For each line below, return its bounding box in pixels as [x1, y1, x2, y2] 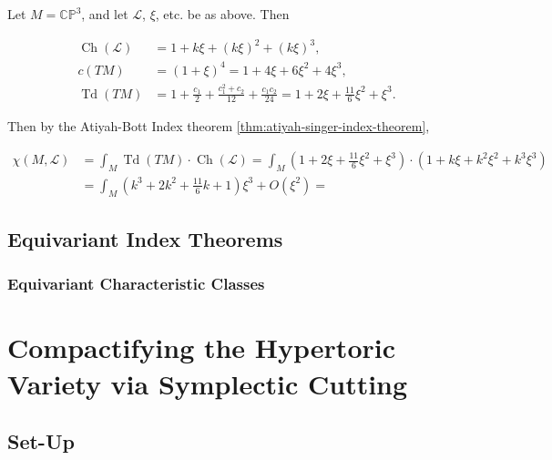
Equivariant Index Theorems [7, 225, 283, 253]
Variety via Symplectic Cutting [7, 364, 408, 402]
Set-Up [7, 427, 75, 455]
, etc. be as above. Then [155, 5, 290, 23]
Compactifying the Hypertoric [7, 329, 395, 366]
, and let [81, 5, 128, 23]
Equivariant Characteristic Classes [7, 272, 265, 295]
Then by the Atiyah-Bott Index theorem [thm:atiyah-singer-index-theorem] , [7, 117, 430, 136]
